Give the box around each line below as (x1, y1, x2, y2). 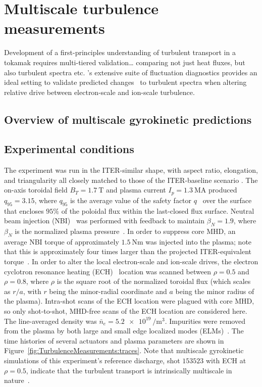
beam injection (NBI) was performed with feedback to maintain (4, 215, 205, 226)
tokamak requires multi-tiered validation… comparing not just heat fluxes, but (4, 57, 245, 67)
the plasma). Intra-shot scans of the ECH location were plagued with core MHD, (4, 296, 254, 306)
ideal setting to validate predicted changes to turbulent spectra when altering (4, 77, 247, 87)
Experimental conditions (4, 141, 134, 157)
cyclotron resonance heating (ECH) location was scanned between (4, 266, 211, 276)
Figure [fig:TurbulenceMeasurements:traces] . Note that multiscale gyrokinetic (4, 345, 244, 356)
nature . (4, 375, 30, 385)
